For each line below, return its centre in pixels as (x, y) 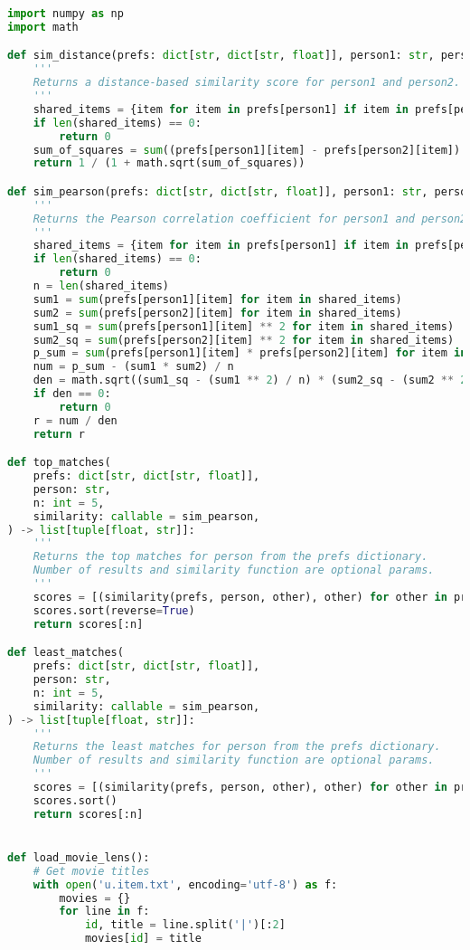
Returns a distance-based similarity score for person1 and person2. (247, 83)
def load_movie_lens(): (79, 857)
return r (59, 434)
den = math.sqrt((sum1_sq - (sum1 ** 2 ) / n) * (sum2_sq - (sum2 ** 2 (250, 380)
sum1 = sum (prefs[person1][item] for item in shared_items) (217, 299)
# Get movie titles (91, 871)
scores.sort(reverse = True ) (114, 610)
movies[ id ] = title (143, 939)
